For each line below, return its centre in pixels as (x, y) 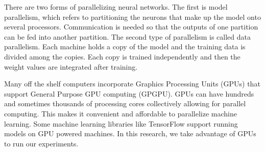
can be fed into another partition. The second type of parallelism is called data (127, 36)
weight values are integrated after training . (71, 66)
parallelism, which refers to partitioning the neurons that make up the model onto (132, 17)
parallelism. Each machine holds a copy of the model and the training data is (125, 47)
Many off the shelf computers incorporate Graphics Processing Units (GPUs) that (132, 84)
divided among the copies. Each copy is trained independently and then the (122, 56)
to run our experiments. (41, 143)
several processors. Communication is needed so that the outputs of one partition (131, 27)
